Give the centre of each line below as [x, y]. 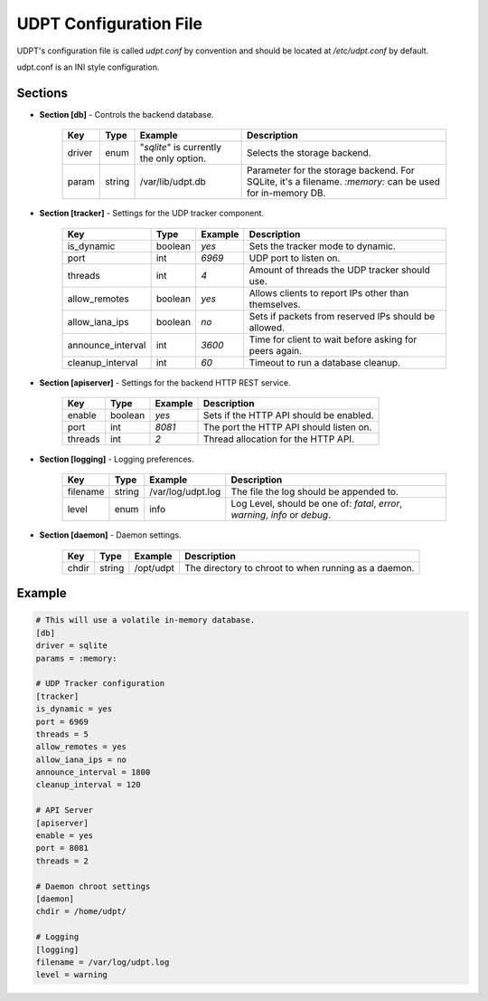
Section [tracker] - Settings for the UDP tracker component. [152, 214]
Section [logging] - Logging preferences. [117, 459]
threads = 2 [62, 861]
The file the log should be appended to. [315, 491]
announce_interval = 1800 [93, 772]
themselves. [275, 304]
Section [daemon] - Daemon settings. [110, 535]
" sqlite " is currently [180, 148]
